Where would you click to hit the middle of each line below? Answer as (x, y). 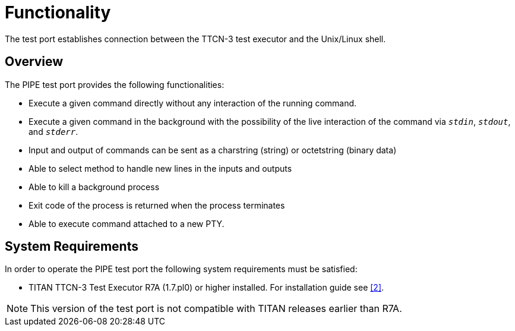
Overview (34, 62)
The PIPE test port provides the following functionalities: (115, 84)
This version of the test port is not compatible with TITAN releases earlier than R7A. (216, 309)
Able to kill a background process (94, 187)
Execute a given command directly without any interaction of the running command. (193, 103)
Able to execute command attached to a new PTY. (127, 223)
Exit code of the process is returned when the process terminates (157, 205)
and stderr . (53, 131)
